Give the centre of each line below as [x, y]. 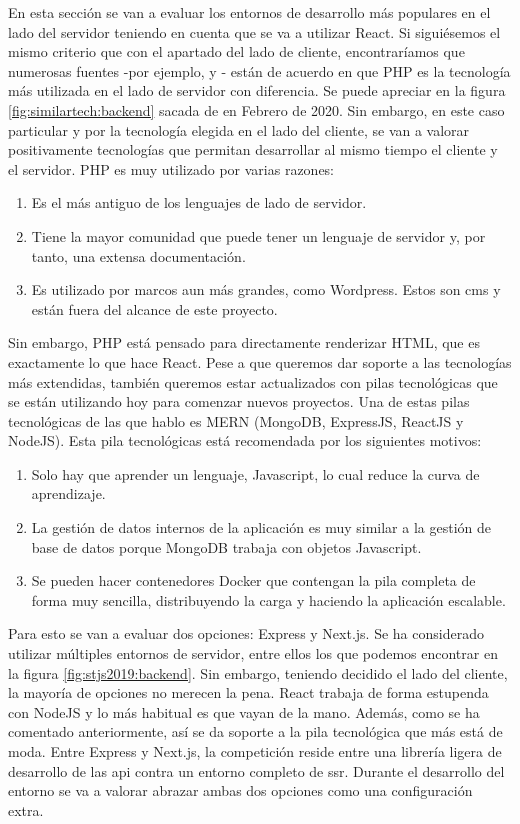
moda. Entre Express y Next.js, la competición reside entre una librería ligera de [255, 751]
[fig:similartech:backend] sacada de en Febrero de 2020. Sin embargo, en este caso [256, 109]
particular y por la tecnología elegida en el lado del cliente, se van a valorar [239, 129]
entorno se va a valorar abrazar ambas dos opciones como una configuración [240, 790]
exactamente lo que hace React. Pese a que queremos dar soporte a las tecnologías [260, 361]
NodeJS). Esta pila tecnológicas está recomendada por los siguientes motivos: [245, 440]
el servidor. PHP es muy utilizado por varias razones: [171, 168]
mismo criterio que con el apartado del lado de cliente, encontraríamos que [236, 51]
